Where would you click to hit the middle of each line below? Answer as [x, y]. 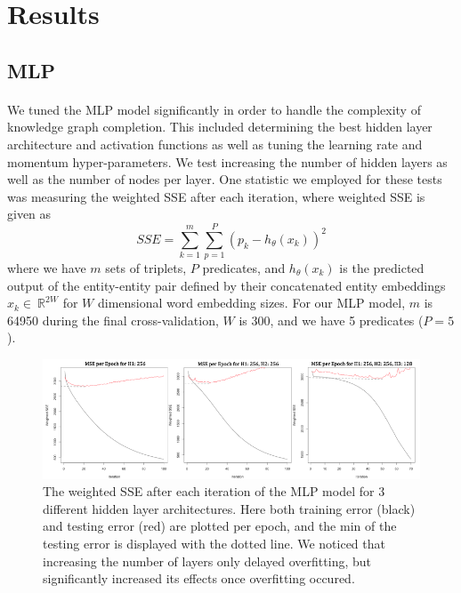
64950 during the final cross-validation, [113, 320]
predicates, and [244, 268]
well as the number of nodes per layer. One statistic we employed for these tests [225, 179]
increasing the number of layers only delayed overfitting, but [207, 561]
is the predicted [382, 268]
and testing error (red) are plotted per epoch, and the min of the [220, 526]
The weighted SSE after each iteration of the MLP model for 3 [214, 491]
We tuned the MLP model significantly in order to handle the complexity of [214, 109]
